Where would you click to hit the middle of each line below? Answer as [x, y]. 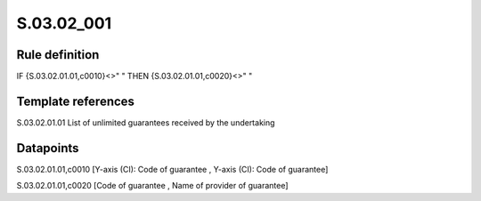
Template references [76, 101]
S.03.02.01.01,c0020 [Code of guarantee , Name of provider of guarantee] [152, 186]
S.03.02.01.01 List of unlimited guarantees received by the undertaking [146, 122]
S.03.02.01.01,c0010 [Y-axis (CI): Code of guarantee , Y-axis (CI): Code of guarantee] [172, 169]
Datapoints [48, 148]
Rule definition [58, 55]
